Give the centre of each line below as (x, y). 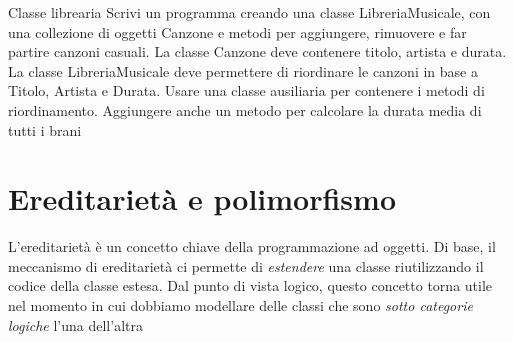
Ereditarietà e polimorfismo (202, 198)
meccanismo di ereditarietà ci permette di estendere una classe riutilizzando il (246, 265)
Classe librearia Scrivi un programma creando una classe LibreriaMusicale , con (249, 12)
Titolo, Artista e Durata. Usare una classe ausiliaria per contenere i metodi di (246, 90)
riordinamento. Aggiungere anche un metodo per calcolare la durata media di (245, 109)
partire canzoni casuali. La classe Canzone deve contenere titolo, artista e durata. (257, 51)
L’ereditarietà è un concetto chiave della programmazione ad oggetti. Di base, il (252, 246)
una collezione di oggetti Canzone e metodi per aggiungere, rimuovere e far (237, 31)
